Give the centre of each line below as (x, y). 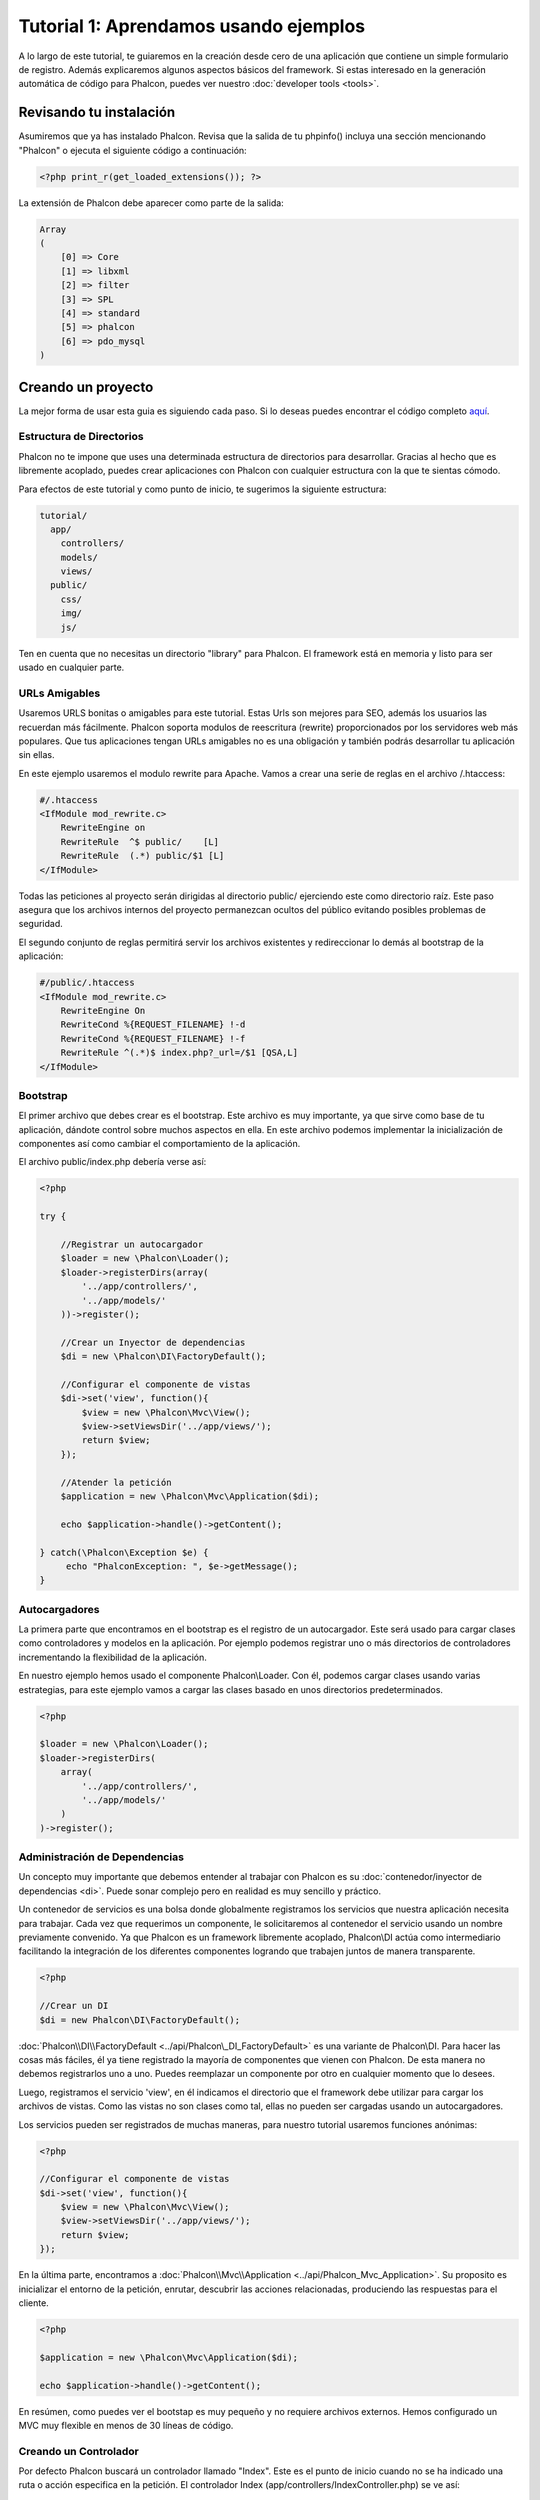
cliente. (33, 2303)
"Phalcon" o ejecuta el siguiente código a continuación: (132, 150)
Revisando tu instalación (97, 112)
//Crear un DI (74, 2006)
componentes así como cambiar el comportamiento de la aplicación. (159, 1144)
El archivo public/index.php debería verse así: (112, 1162)
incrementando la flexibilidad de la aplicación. (112, 1657)
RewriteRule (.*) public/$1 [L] (142, 856)
